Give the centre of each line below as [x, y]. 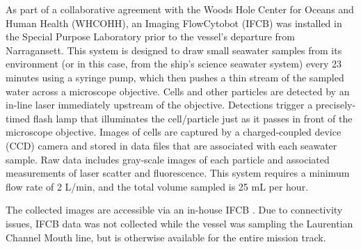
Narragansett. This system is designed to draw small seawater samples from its [174, 50]
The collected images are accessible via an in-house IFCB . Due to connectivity [174, 210]
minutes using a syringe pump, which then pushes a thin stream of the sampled [175, 77]
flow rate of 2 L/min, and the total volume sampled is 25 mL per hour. [157, 186]
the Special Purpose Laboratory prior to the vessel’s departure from [150, 37]
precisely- [336, 105]
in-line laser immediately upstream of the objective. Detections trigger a [159, 105]
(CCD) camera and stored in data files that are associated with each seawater [171, 145]
